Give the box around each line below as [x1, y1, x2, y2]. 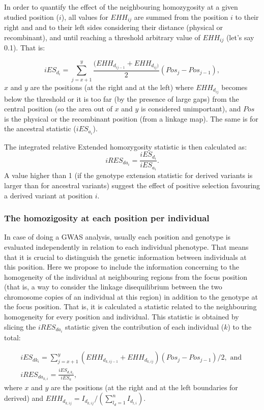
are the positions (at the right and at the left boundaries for [50, 382, 238, 392]
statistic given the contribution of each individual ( [65, 321, 224, 332]
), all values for [61, 11, 108, 22]
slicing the [4, 321, 36, 332]
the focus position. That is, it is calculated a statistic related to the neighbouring [4, 301, 257, 312]
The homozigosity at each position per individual [4, 212, 210, 224]
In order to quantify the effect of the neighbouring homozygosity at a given [4, 2, 238, 12]
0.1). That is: [4, 42, 45, 53]
